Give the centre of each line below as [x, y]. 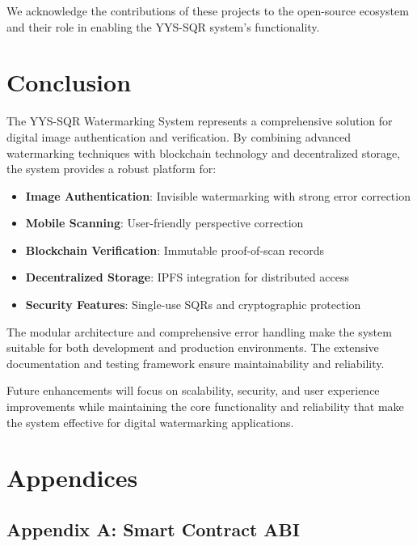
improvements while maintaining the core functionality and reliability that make [205, 406]
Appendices [72, 478]
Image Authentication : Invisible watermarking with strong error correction [218, 195]
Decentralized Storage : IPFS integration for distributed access [187, 277]
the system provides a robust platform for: [112, 169]
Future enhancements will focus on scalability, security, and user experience [193, 390]
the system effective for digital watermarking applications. [150, 422]
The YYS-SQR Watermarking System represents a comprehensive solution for [200, 121]
